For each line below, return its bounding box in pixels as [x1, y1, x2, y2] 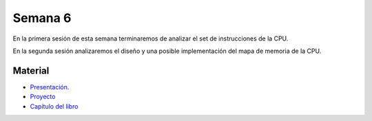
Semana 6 [12, 10, 72, 25]
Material [12, 65, 50, 76]
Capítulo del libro [30, 102, 79, 110]
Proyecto [30, 93, 56, 101]
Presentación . [30, 82, 70, 91]
